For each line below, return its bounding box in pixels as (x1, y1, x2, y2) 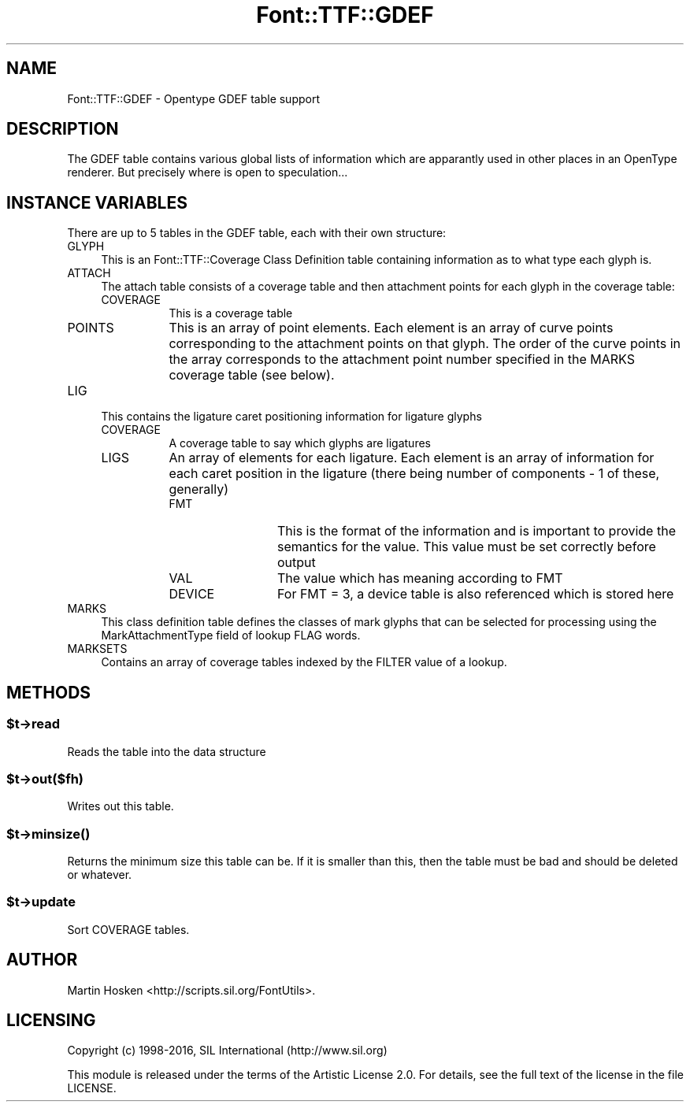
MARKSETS (67, 642, 128, 656)
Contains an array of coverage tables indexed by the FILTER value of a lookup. (101, 655, 507, 669)
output (276, 554, 316, 571)
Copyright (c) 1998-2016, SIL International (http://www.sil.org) (67, 1043, 388, 1058)
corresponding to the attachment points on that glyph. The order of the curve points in (169, 335, 681, 352)
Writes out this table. (67, 799, 174, 813)
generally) (169, 481, 228, 498)
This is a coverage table (169, 306, 293, 321)
